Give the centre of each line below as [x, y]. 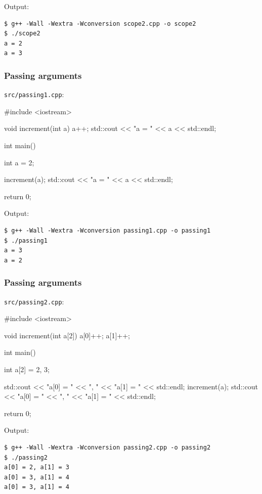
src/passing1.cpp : [34, 94]
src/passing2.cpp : [34, 301]
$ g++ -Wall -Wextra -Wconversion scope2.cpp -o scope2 [100, 24]
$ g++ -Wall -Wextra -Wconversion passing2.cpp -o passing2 [107, 447]
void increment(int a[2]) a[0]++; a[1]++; [67, 335]
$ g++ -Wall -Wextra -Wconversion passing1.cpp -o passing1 [107, 231]
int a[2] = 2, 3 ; [27, 369]
